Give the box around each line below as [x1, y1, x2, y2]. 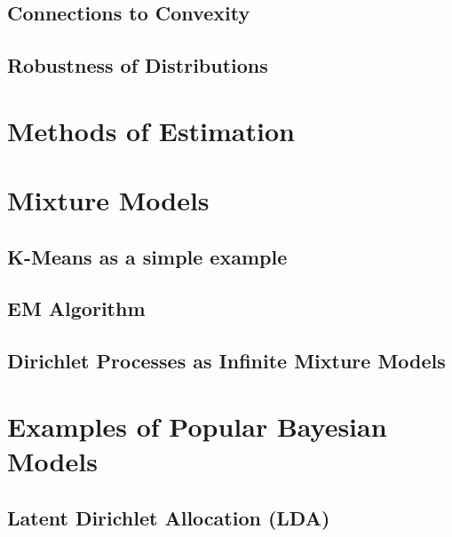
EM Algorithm [7, 295, 146, 322]
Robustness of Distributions [7, 51, 268, 79]
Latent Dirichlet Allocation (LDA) [7, 503, 330, 531]
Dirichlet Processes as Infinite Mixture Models [7, 347, 446, 375]
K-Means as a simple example [7, 242, 288, 270]
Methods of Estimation [7, 112, 295, 148]
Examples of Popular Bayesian [7, 407, 387, 444]
